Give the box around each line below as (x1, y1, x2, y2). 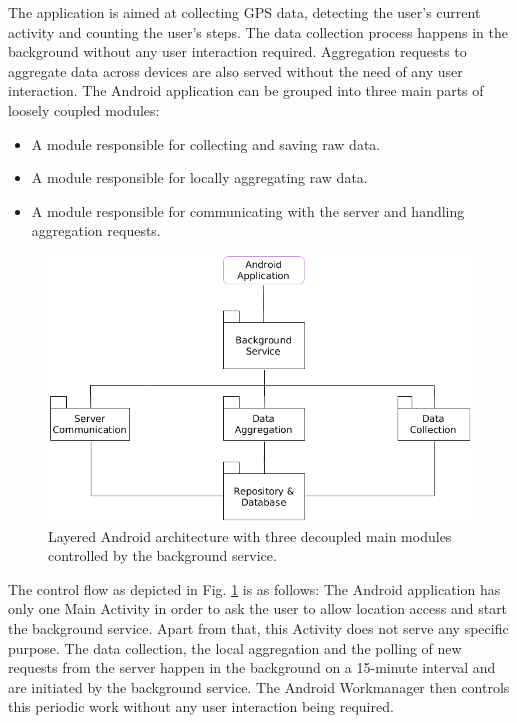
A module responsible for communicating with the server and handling (31, 200, 465, 221)
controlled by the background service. (48, 545, 277, 566)
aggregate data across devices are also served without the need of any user (8, 60, 463, 81)
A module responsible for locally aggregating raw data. (31, 167, 368, 188)
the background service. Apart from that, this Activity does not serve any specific (8, 617, 509, 638)
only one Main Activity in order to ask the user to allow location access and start (8, 598, 508, 619)
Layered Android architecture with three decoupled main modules (48, 525, 452, 546)
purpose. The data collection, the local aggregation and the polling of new (8, 637, 462, 658)
